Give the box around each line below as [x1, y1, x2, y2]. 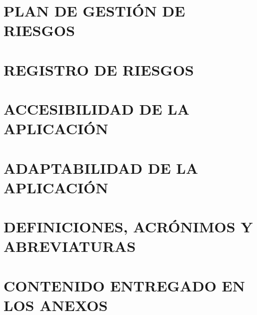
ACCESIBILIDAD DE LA [3, 99, 189, 119]
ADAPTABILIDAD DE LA [3, 157, 198, 178]
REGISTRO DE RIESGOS [3, 59, 194, 80]
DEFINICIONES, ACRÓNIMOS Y [3, 216, 253, 237]
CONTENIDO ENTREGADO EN [3, 275, 245, 295]
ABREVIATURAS [3, 236, 136, 256]
